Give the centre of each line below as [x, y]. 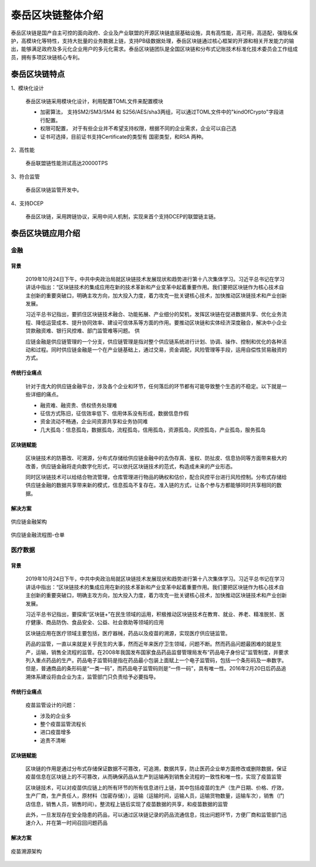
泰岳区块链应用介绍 [45, 233]
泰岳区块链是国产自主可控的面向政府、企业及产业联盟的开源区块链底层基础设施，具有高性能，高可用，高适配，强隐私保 [154, 33]
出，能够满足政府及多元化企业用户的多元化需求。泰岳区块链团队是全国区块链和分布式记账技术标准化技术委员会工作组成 [154, 49]
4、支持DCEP [27, 203]
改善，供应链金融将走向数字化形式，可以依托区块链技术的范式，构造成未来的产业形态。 [130, 466]
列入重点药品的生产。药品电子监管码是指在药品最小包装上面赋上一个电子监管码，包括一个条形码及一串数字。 [156, 660]
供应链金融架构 [29, 522]
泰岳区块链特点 [38, 74]
